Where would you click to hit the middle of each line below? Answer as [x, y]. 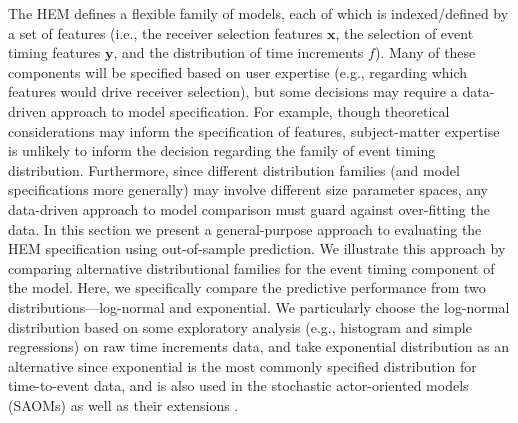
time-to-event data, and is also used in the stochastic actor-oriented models [238, 385]
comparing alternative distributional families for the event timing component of [251, 267]
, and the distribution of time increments [238, 52]
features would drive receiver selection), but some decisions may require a [233, 91]
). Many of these [425, 52]
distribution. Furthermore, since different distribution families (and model [234, 169]
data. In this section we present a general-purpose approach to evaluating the [245, 228]
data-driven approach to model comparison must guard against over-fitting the [249, 208]
